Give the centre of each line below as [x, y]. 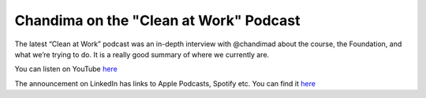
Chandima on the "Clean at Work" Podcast [157, 20]
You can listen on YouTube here [66, 69]
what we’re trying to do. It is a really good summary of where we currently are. [142, 54]
